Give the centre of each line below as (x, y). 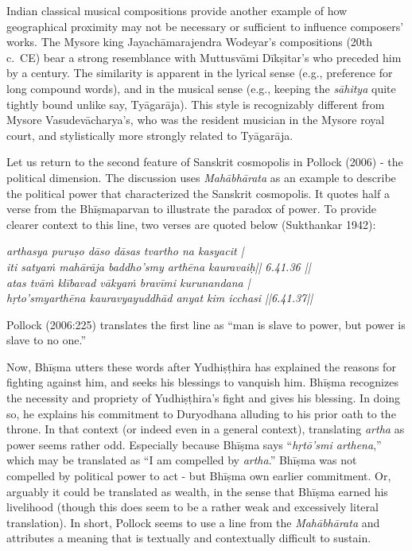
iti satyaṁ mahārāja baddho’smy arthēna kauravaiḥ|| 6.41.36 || (159, 266)
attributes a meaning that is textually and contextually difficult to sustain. (189, 538)
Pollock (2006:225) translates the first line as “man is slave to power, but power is (206, 324)
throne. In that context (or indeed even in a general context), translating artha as (206, 429)
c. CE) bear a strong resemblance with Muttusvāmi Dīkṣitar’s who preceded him (204, 57)
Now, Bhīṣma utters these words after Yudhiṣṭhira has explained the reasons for (201, 366)
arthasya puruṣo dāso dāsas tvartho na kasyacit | (125, 251)
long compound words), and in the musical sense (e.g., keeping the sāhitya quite (201, 88)
